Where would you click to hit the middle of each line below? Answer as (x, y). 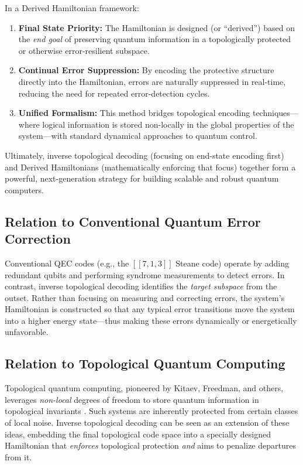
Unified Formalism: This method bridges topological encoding (134, 113)
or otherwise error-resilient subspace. (84, 50)
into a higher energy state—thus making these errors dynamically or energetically (151, 320)
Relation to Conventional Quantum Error (133, 221)
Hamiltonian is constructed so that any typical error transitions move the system (150, 309)
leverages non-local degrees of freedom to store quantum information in (132, 399)
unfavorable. (27, 332)
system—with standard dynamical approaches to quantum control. (138, 136)
